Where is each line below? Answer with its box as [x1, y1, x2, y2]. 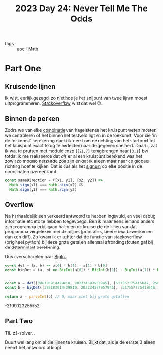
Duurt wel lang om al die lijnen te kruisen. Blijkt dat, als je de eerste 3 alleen [5, 339, 156, 345]
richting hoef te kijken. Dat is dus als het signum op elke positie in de [5, 163, 142, 169]
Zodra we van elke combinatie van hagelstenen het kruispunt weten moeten [5, 127, 157, 133]
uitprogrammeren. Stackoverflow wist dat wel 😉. [5, 100, 103, 106]
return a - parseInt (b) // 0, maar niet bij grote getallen [5, 294, 130, 299]
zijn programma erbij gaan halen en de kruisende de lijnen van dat [5, 224, 137, 230]
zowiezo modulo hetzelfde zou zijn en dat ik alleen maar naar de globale [5, 159, 149, 164]
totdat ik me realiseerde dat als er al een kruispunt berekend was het [5, 153, 142, 159]
